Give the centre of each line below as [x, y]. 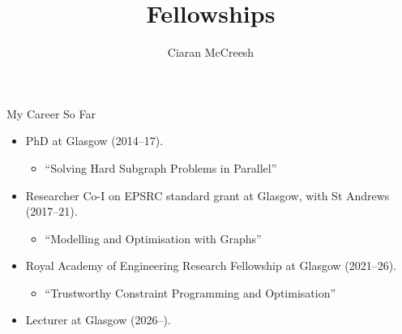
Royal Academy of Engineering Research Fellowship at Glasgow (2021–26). [211, 265]
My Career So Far [51, 113]
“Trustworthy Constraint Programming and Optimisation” [190, 292]
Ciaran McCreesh [211, 52]
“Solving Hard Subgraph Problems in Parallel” [161, 167]
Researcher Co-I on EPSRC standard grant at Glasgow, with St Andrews [207, 195]
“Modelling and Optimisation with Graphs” [153, 238]
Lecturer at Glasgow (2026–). [98, 320]
